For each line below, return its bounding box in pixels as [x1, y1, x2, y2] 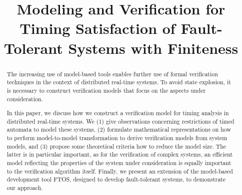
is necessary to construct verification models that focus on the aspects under [6, 86, 206, 94]
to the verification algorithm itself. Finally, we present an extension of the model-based [6, 167, 233, 175]
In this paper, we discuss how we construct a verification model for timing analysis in [6, 109, 229, 117]
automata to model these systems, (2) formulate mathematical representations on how [6, 125, 231, 134]
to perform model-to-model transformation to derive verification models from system [6, 134, 227, 142]
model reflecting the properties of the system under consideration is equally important [6, 159, 231, 167]
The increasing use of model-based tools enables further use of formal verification [6, 69, 218, 78]
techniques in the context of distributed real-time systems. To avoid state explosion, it [6, 78, 231, 86]
